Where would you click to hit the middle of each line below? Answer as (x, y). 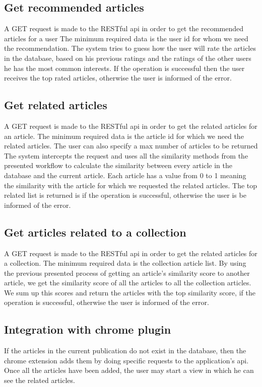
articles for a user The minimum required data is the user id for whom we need (126, 38)
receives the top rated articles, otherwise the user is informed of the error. (118, 78)
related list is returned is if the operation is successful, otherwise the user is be (125, 195)
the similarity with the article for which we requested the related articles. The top (131, 185)
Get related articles (56, 105)
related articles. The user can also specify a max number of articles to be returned (131, 146)
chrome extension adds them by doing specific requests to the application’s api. (126, 360)
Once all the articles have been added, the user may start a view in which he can (129, 370)
